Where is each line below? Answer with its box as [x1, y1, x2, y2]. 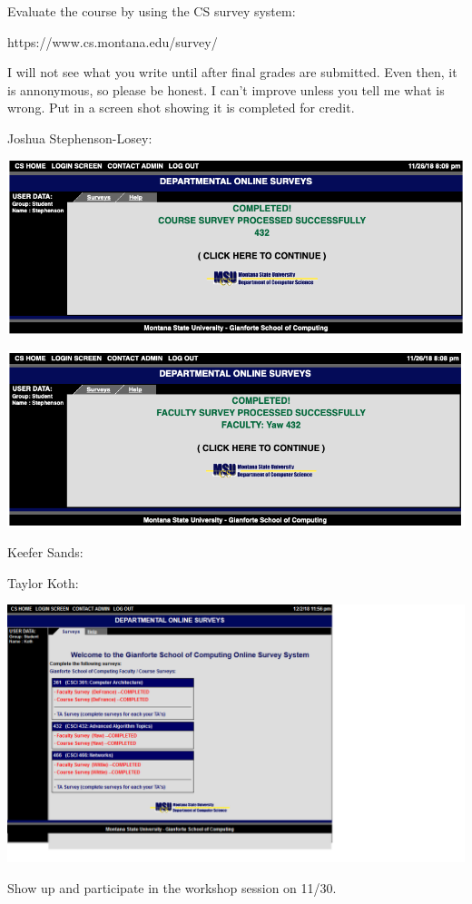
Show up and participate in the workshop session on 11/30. [7, 878, 337, 897]
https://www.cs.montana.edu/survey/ [7, 32, 218, 51]
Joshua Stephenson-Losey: [7, 128, 152, 147]
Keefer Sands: [7, 543, 84, 562]
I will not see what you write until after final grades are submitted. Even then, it [7, 63, 457, 82]
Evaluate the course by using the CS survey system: [7, 2, 296, 20]
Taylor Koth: [7, 573, 79, 592]
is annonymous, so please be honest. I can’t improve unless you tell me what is [7, 80, 445, 99]
